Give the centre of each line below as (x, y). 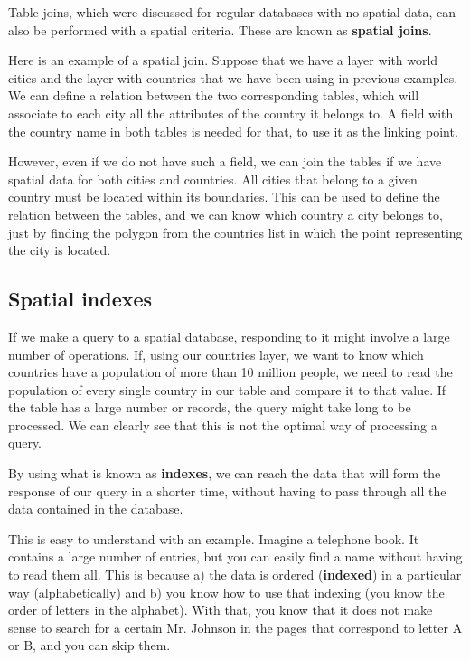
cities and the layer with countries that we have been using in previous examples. (233, 77)
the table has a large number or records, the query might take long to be (210, 407)
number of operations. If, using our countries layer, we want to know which (216, 354)
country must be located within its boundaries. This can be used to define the (224, 197)
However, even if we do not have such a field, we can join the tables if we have (225, 161)
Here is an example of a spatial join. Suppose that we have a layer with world (223, 60)
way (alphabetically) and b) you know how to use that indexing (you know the (226, 592)
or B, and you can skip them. (89, 645)
